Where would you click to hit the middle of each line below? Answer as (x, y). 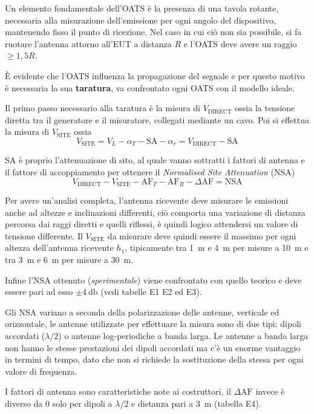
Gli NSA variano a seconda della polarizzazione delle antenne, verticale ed (142, 312)
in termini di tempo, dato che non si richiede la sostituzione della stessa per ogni (154, 359)
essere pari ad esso (39, 292)
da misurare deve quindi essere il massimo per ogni (202, 235)
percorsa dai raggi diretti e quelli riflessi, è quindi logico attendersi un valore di (152, 224)
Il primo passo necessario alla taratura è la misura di (103, 108)
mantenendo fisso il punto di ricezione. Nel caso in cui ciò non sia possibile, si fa (153, 32)
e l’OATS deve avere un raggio (240, 43)
